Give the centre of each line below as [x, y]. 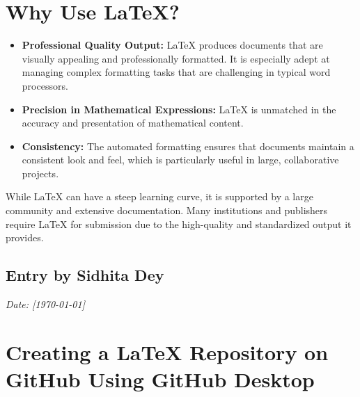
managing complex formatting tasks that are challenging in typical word [176, 72]
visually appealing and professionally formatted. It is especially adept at [176, 58]
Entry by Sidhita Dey [85, 275]
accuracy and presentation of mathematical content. [133, 123]
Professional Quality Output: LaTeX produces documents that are [172, 45]
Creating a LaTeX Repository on [167, 351]
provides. [25, 237]
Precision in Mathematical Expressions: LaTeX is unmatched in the [179, 109]
